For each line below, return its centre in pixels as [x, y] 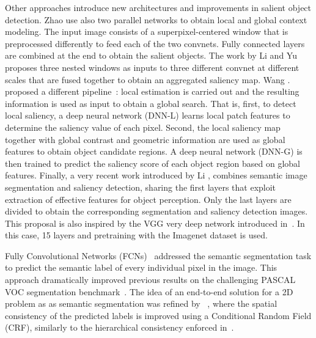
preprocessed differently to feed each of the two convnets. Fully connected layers [155, 43]
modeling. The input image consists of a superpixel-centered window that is [147, 31]
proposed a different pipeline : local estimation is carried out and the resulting [152, 91]
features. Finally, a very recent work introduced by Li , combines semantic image [156, 175]
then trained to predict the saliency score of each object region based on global [152, 163]
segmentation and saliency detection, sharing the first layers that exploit [141, 187]
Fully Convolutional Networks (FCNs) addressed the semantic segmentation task [158, 255]
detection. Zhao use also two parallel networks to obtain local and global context [156, 19]
